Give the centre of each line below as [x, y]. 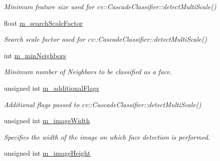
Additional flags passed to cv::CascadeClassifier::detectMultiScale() [103, 104]
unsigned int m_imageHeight [47, 153]
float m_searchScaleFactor [43, 23]
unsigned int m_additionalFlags [52, 88]
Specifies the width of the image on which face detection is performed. [107, 137]
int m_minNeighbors [35, 55]
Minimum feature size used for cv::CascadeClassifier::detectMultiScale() [110, 6]
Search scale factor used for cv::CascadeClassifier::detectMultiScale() [106, 39]
